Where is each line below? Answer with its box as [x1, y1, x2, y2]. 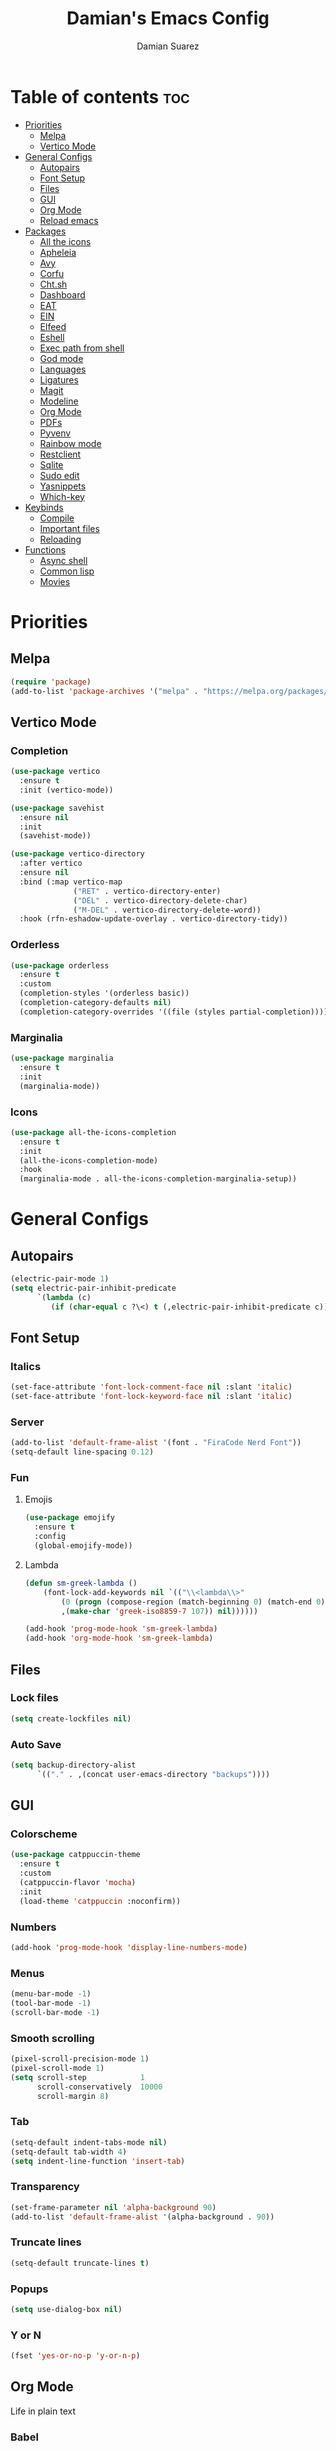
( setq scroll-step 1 [10, 2072, 145, 2082]
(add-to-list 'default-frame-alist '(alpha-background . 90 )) [10, 2212, 275, 2222]
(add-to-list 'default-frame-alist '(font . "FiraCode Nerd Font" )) [10, 1438, 302, 1448]
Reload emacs [39, 214, 99, 226]
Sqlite [39, 458, 64, 471]
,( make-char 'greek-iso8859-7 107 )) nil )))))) [61, 1606, 259, 1616]
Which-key [39, 490, 85, 502]
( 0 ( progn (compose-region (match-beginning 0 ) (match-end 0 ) [61, 1597, 326, 1607]
